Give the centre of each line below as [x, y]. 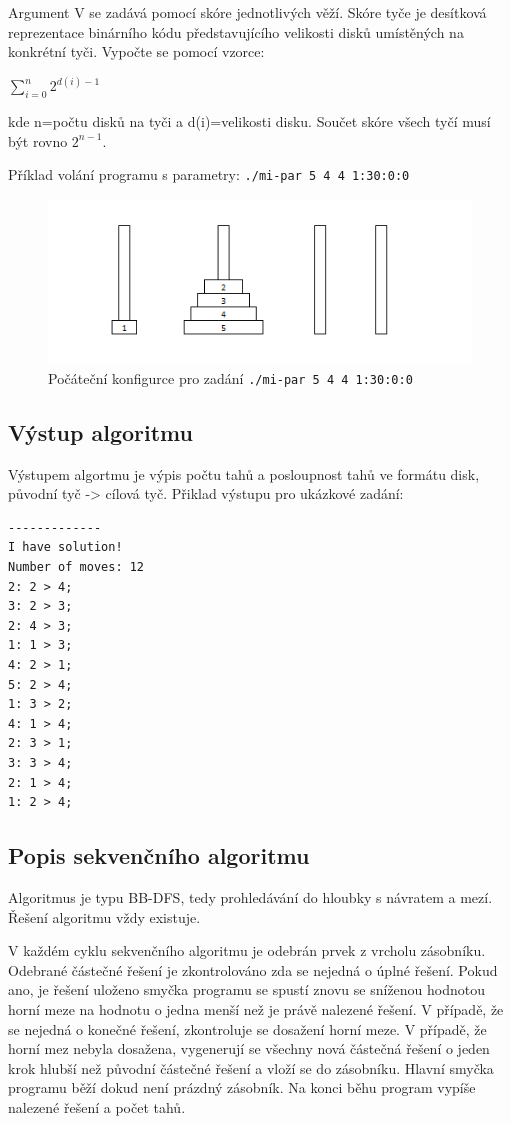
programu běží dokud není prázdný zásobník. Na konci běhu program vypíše [242, 1087]
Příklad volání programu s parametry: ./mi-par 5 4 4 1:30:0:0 [209, 174]
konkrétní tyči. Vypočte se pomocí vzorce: [136, 51]
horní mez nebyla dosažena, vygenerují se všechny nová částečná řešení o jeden [249, 1048]
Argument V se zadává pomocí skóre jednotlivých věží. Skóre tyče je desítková [247, 12]
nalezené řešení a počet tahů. [97, 1106]
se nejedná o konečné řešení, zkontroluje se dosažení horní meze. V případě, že [247, 1028]
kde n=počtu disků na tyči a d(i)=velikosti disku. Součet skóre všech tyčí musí [249, 121]
